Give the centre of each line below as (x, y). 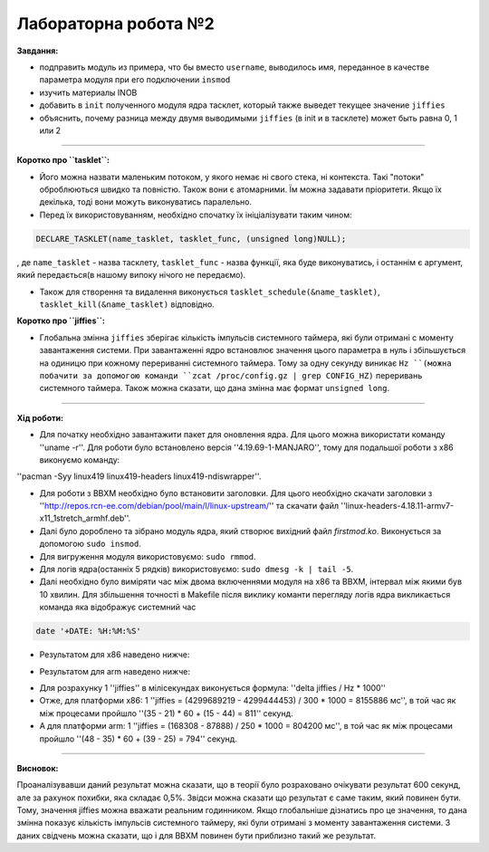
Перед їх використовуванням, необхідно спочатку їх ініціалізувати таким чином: (196, 215)
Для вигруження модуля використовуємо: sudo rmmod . (148, 556)
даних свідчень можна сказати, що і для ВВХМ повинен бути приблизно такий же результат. (196, 835)
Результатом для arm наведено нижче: (115, 671)
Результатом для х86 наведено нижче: (115, 655)
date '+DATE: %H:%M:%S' (89, 631)
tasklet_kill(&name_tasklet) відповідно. (127, 304)
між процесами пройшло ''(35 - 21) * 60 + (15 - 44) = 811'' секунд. (166, 713)
